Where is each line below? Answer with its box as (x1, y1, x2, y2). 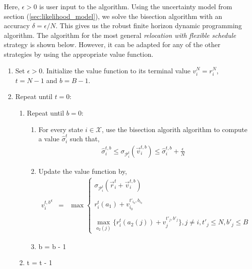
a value (38, 134, 60, 144)
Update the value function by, (38, 166, 127, 176)
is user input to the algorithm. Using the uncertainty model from (39, 1, 232, 11)
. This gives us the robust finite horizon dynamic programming (55, 20, 242, 31)
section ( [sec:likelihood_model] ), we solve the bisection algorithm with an (4, 11, 222, 21)
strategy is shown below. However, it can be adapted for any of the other (4, 39, 220, 50)
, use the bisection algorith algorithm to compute (101, 124, 248, 134)
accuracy (4, 20, 30, 31)
